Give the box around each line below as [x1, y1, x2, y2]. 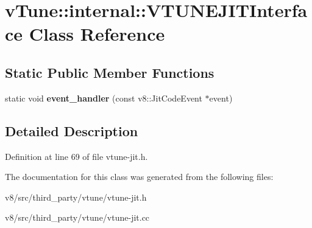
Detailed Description [5, 121, 138, 140]
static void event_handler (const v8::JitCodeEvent [5, 91, 202, 104]
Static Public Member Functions [5, 63, 214, 81]
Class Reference [29, 21, 165, 46]
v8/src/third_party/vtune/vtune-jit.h [5, 190, 147, 203]
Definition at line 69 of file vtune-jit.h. [5, 150, 148, 162]
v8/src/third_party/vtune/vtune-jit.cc [5, 211, 150, 224]
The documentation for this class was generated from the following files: [5, 170, 274, 183]
